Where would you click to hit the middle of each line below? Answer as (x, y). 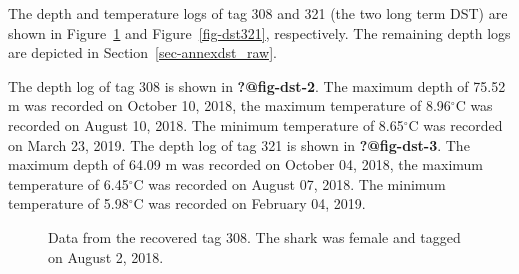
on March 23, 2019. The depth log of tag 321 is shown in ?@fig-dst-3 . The (239, 144)
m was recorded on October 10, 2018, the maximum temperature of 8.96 (229, 105)
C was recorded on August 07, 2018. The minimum (289, 183)
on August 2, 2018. (106, 256)
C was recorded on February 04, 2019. (249, 203)
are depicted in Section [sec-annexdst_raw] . (142, 52)
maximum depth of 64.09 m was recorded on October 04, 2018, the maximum (245, 164)
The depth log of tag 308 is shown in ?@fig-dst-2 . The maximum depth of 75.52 (257, 85)
